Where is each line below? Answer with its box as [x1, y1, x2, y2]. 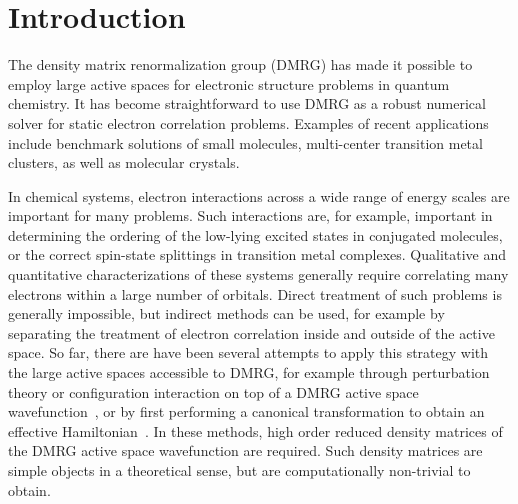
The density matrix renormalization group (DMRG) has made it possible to [8, 54, 473, 75]
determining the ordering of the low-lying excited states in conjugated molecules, [8, 224, 503, 245]
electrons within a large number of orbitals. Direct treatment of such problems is [8, 283, 502, 304]
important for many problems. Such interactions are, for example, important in [8, 205, 493, 226]
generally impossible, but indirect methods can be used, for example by [8, 303, 445, 324]
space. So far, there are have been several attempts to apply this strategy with [8, 342, 489, 363]
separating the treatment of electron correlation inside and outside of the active [8, 322, 495, 343]
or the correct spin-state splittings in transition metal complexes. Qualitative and [8, 244, 507, 265]
